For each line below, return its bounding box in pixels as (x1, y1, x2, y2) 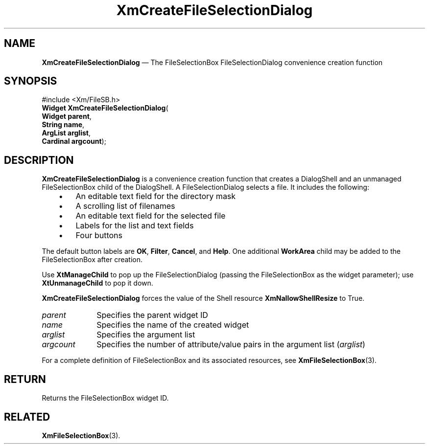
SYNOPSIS (4, 75, 57, 88)
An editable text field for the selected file (75, 211, 226, 221)
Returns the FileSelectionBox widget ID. (42, 394, 169, 403)
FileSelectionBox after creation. (42, 255, 143, 264)
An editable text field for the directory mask (75, 191, 236, 202)
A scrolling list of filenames (75, 201, 175, 211)
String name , (42, 120, 85, 129)
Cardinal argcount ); (42, 137, 106, 146)
